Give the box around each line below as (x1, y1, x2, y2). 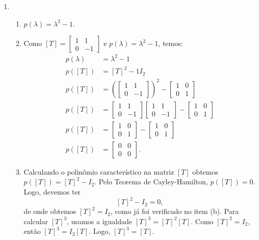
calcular (23, 215, 48, 226)
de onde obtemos (23, 206, 76, 217)
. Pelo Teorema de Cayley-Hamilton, (94, 176, 208, 187)
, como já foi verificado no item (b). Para (111, 206, 239, 217)
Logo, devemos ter (23, 186, 81, 197)
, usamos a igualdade (67, 215, 132, 226)
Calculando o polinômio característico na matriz (23, 166, 174, 177)
